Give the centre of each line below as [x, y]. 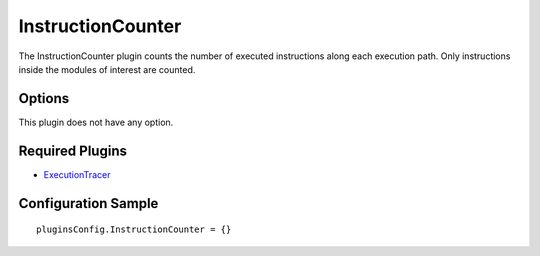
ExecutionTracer [77, 174]
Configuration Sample [88, 203]
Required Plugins [72, 150]
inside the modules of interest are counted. [107, 69]
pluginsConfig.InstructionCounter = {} [134, 229]
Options [44, 98]
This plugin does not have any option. [96, 122]
